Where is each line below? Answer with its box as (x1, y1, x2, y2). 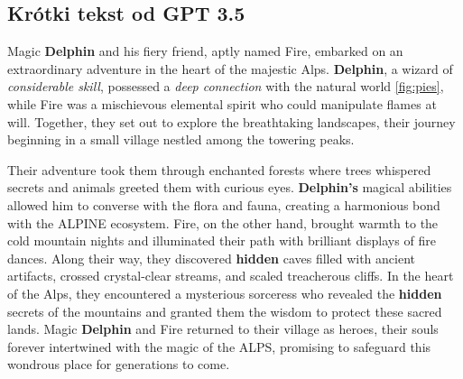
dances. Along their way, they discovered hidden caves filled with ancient (7, 248, 415, 267)
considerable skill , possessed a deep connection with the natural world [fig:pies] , (7, 77, 444, 96)
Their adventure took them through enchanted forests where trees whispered (7, 160, 431, 179)
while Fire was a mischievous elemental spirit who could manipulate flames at (7, 94, 437, 113)
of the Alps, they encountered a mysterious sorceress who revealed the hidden (7, 283, 442, 302)
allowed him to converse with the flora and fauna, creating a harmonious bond (7, 195, 440, 214)
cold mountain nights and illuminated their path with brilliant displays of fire (7, 231, 436, 250)
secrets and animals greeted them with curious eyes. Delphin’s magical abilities (7, 178, 452, 197)
